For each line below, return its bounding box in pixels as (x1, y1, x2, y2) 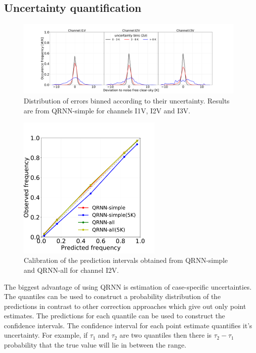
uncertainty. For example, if (4, 330, 88, 340)
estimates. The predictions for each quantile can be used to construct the (4, 310, 225, 321)
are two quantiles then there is (119, 330, 212, 340)
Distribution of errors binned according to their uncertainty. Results (24, 95, 230, 105)
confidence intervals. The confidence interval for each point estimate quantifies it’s (4, 320, 253, 330)
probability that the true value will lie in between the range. (4, 340, 186, 350)
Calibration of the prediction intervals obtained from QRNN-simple (24, 255, 228, 265)
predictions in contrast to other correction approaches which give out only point (4, 301, 246, 311)
